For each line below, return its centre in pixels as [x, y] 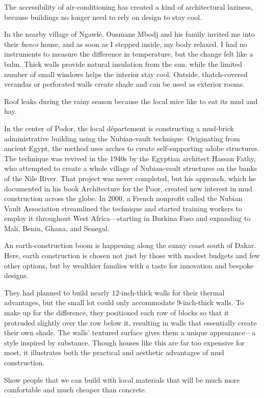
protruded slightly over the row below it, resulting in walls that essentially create [130, 322]
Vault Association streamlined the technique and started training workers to [123, 208]
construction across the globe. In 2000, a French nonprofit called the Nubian [123, 198]
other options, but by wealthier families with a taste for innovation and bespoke [129, 265]
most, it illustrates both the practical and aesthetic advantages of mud [114, 352]
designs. [16, 275]
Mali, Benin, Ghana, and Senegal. [57, 228]
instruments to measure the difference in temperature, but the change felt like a [129, 54]
